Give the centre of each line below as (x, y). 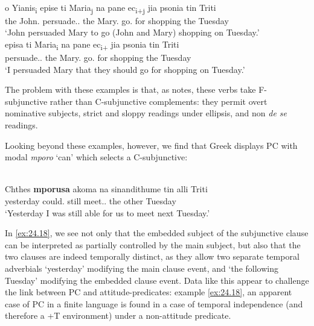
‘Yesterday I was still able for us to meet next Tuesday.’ (107, 212)
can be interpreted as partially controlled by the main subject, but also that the (153, 244)
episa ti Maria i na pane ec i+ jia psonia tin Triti (92, 45)
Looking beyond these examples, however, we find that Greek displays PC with (151, 145)
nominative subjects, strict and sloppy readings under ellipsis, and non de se (146, 113)
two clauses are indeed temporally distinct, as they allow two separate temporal (152, 256)
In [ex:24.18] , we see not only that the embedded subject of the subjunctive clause (157, 233)
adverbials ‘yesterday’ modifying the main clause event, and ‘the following (142, 268)
